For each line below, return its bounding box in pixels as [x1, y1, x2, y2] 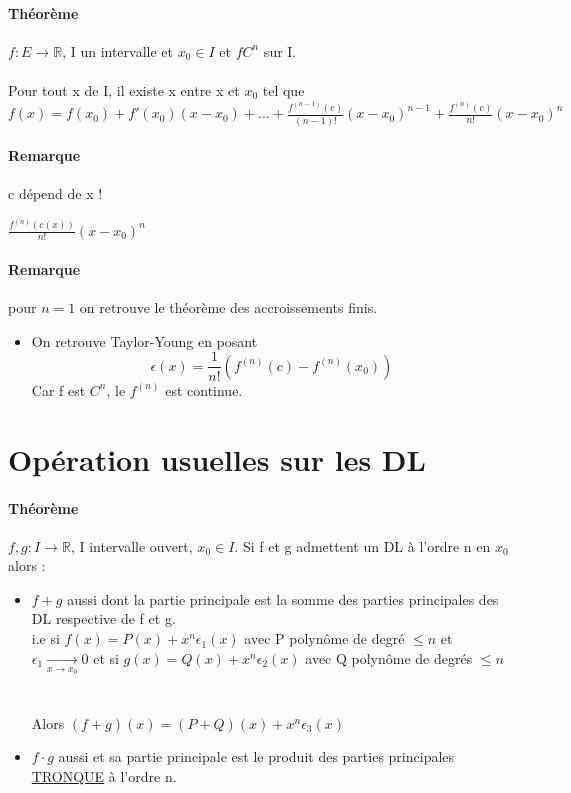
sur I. [263, 40, 297, 61]
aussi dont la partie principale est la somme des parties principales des [67, 588, 499, 609]
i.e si [31, 628, 60, 649]
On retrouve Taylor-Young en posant [31, 330, 258, 351]
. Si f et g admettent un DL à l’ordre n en [234, 535, 491, 556]
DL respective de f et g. [31, 608, 176, 629]
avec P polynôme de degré [244, 628, 405, 649]
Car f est [31, 379, 86, 400]
